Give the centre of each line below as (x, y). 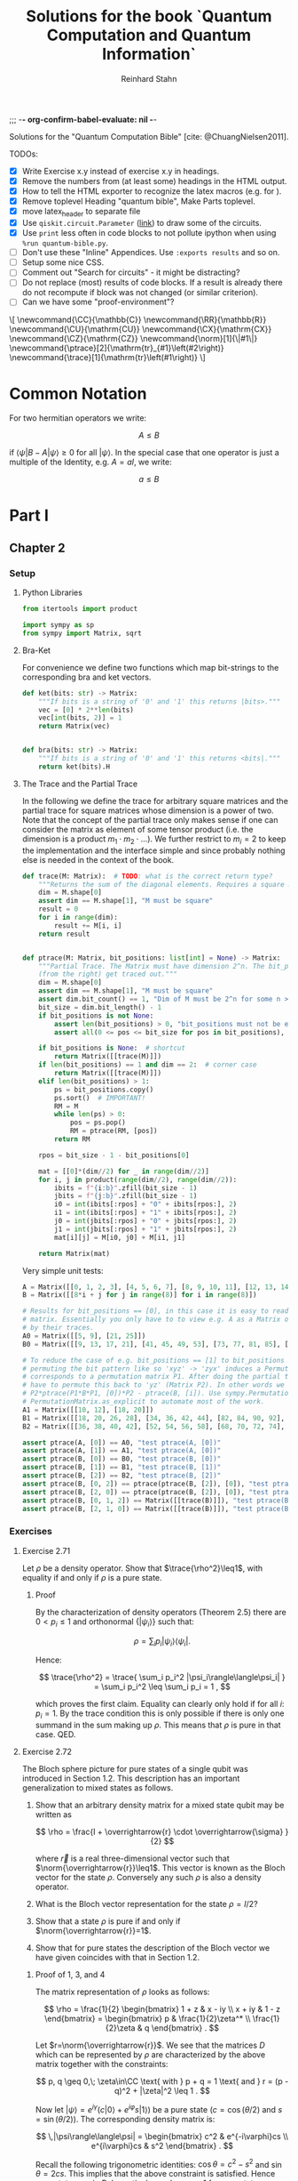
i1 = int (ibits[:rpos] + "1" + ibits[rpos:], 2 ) (146, 1213)
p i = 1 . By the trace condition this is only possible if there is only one (160, 1714)
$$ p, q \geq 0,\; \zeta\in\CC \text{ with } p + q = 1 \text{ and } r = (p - (162, 2081)
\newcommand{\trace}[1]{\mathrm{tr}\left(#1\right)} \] (107, 358)
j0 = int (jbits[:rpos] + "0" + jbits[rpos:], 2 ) (146, 1221)
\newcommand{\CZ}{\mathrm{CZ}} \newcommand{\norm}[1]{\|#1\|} (133, 339)
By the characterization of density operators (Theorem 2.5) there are (161, 1612)
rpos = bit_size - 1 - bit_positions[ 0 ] (114, 1155)
